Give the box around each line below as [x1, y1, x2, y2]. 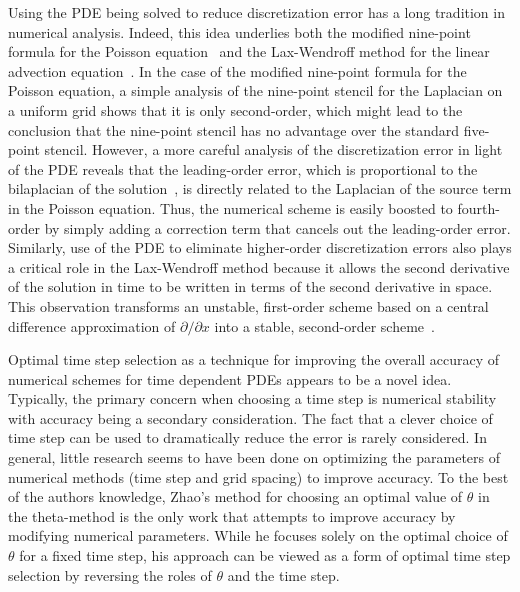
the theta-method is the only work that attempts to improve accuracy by [8, 505, 456, 526]
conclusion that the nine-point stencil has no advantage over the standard [8, 119, 460, 140]
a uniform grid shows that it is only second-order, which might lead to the [8, 99, 463, 120]
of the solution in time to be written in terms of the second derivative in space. [8, 276, 493, 297]
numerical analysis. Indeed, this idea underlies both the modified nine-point [8, 21, 471, 42]
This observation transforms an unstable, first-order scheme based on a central [8, 295, 489, 316]
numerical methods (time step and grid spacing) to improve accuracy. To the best [8, 466, 509, 487]
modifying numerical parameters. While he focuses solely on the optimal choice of [8, 525, 508, 546]
